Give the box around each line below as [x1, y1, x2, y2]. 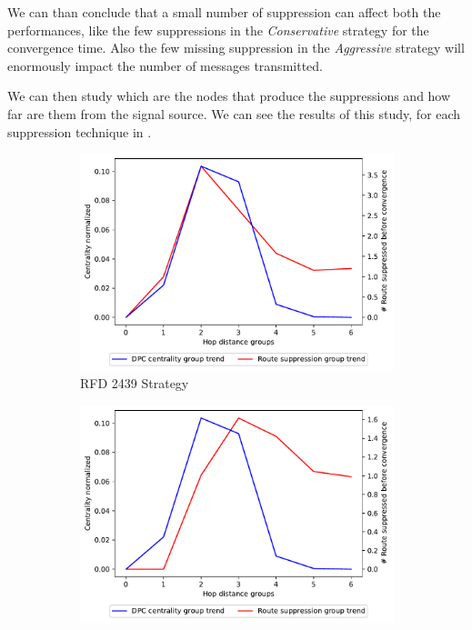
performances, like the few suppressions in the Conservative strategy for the [7, 20, 429, 39]
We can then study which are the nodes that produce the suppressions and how [7, 86, 451, 105]
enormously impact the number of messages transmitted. [7, 55, 323, 75]
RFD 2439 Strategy [80, 374, 189, 393]
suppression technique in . [7, 122, 152, 141]
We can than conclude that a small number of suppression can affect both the [7, 3, 441, 21]
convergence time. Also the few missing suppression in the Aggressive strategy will [7, 38, 465, 57]
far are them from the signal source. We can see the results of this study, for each [7, 104, 461, 123]
